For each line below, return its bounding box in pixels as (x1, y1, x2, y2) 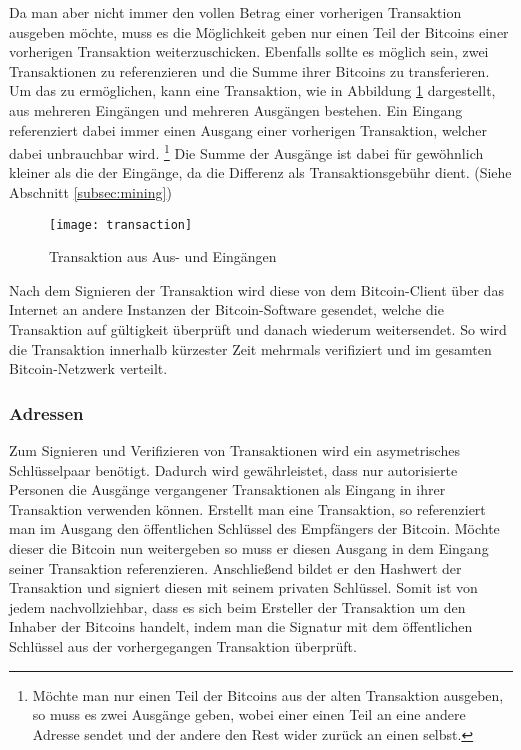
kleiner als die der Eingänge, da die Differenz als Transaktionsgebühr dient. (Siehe (9, 162, 512, 183)
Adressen (9, 400, 84, 425)
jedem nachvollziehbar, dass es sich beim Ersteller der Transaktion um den (9, 596, 466, 617)
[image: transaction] (49, 217, 193, 232)
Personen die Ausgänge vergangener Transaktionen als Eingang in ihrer (9, 479, 446, 500)
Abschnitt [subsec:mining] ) (9, 182, 172, 202)
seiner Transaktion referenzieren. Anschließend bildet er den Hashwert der (9, 557, 462, 578)
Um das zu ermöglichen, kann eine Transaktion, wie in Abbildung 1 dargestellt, (9, 80, 496, 101)
